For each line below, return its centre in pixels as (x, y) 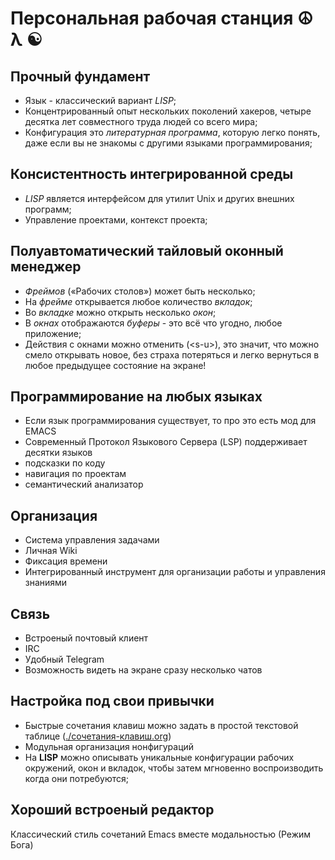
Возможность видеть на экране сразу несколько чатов (143, 670)
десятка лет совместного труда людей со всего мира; (141, 121)
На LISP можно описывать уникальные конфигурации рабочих (159, 757)
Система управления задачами (92, 540)
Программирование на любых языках (136, 397)
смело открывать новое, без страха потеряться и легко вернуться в (172, 354)
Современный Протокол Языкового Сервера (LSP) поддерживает (166, 442)
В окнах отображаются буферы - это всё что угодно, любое (153, 323)
